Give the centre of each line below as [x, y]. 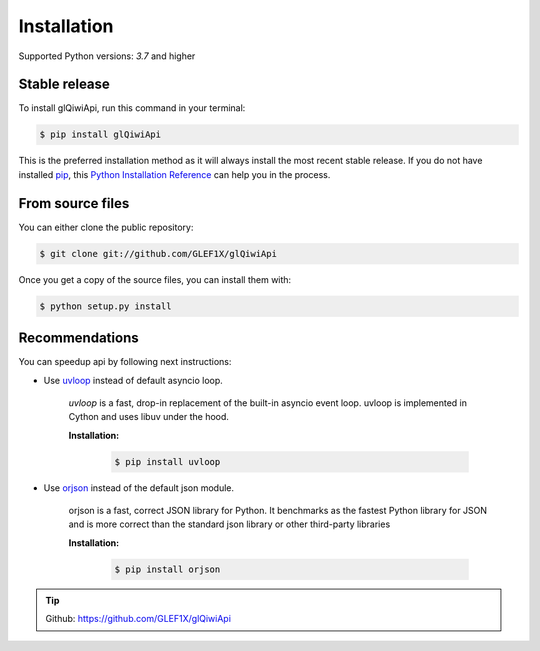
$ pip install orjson [167, 569]
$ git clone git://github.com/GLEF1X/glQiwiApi [158, 253]
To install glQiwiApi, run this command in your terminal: [132, 108]
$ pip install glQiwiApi [100, 134]
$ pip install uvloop [167, 461]
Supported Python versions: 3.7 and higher [107, 56]
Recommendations [78, 338]
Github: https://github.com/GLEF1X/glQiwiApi [138, 619]
